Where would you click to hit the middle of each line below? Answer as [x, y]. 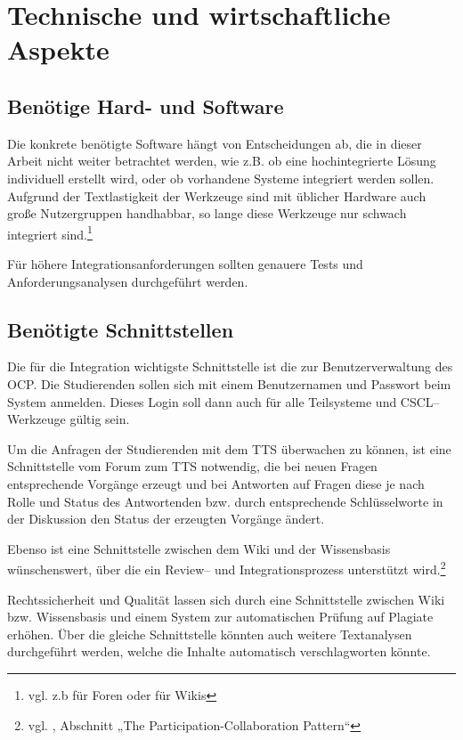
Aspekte [58, 49]
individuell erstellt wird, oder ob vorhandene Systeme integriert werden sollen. [221, 178]
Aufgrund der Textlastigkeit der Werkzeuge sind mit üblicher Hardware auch [217, 195]
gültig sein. [100, 419]
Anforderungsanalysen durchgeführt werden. [128, 281]
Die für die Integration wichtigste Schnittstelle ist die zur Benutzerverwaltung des [230, 366]
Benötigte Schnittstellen [121, 329]
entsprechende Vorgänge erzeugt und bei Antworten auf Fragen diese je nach [216, 483]
